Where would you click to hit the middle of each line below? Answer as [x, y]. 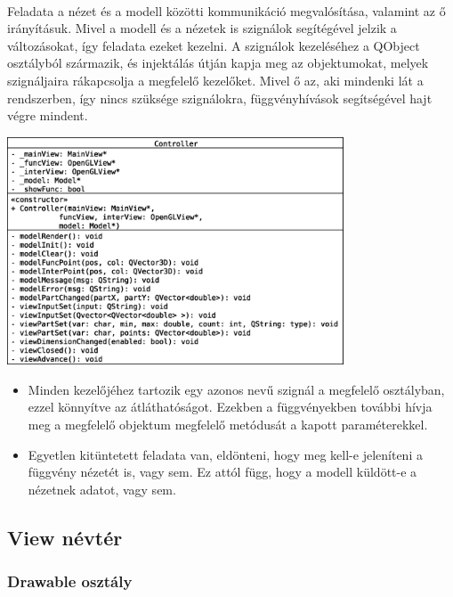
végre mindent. [48, 115]
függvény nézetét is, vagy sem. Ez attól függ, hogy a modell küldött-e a [222, 472]
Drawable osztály [70, 581]
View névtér [65, 537]
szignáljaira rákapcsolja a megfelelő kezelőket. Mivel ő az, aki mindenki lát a [215, 80]
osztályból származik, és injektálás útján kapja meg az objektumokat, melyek [218, 63]
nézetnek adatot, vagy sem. [102, 489]
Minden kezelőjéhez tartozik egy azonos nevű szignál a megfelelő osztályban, [236, 389]
